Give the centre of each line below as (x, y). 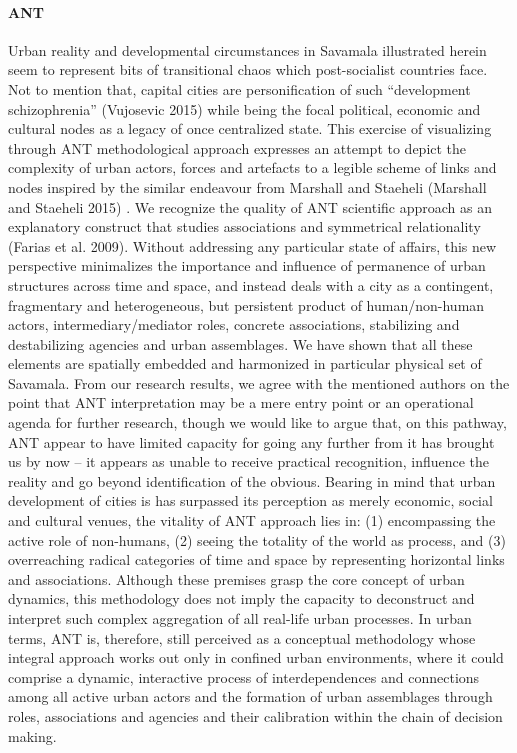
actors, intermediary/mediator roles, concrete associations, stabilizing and (234, 324)
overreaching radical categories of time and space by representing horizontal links (256, 559)
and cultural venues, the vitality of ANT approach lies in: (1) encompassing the (252, 520)
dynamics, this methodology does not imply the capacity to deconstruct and (241, 598)
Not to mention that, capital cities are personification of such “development (239, 88)
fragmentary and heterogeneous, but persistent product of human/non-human (246, 304)
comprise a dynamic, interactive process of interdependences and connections (244, 676)
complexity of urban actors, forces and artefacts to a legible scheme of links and (252, 167)
